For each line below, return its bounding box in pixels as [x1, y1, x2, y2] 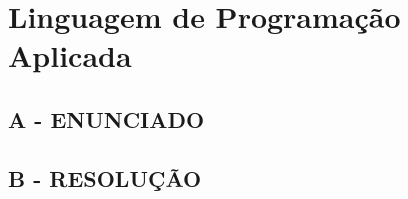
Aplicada [8, 35, 132, 76]
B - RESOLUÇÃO [8, 162, 202, 193]
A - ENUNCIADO [8, 103, 205, 134]
